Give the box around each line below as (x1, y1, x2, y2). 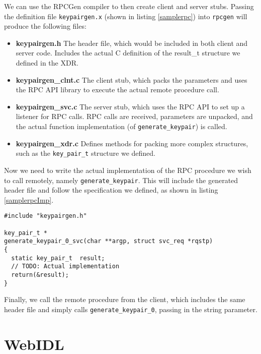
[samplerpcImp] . (4, 194, 54, 205)
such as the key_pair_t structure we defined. (16, 148, 156, 158)
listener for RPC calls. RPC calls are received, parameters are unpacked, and (16, 111, 253, 122)
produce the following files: (4, 21, 86, 31)
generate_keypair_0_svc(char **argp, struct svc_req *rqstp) (4, 238, 213, 245)
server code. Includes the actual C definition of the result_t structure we (16, 47, 240, 58)
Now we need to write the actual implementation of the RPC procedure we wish (4, 164, 251, 175)
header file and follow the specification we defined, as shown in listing (4, 185, 218, 195)
